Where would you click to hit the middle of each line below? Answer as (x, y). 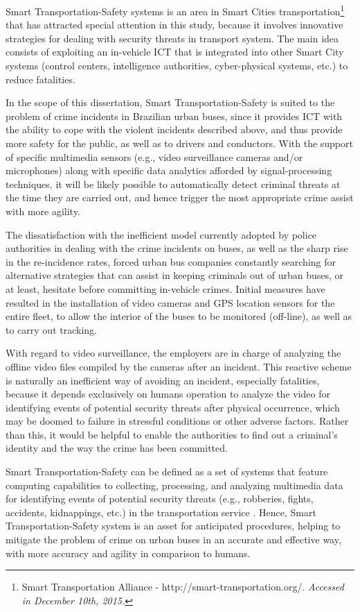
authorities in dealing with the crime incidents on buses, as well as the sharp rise (177, 248)
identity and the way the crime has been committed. (117, 448)
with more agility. (43, 211)
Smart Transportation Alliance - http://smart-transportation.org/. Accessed (183, 587)
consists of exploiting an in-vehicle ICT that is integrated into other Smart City (175, 52)
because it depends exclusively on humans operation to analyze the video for (168, 394)
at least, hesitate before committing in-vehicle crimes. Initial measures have (165, 288)
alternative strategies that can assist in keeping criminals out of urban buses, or (175, 275)
